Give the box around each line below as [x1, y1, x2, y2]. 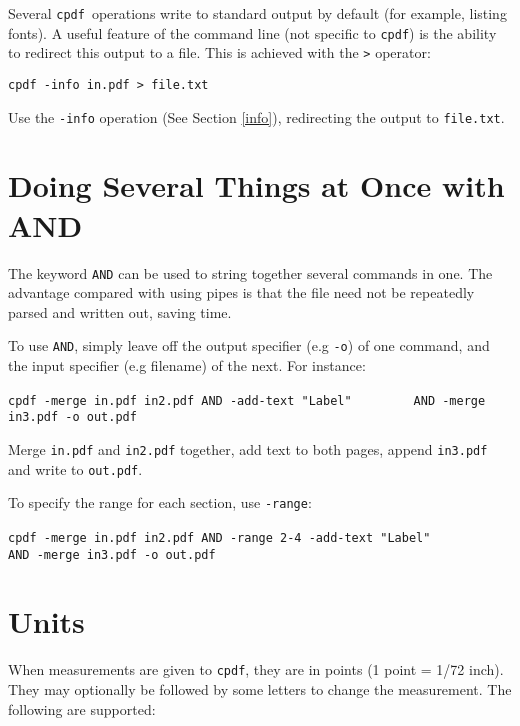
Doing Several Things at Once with [8, 165, 505, 206]
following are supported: [8, 698, 156, 719]
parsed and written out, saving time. [8, 301, 232, 322]
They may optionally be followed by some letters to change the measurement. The [8, 679, 512, 700]
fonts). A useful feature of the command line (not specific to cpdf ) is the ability [8, 22, 497, 43]
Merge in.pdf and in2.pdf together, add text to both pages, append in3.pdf [8, 439, 488, 459]
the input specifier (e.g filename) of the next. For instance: [8, 355, 366, 376]
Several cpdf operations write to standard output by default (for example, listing [8, 3, 507, 23]
